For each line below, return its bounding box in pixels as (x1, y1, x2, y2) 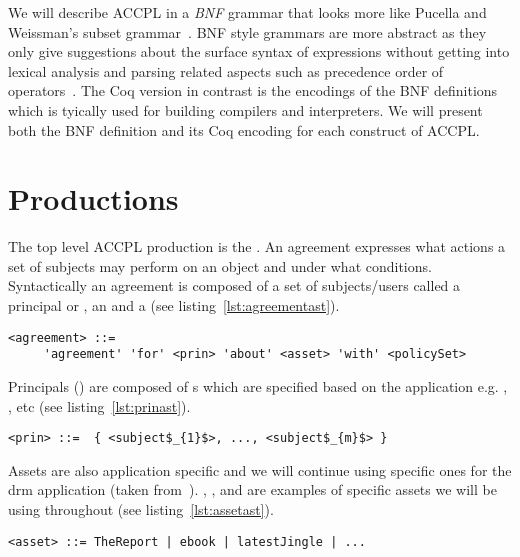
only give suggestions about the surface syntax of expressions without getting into (8, 41, 510, 62)
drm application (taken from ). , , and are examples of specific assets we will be (8, 479, 497, 500)
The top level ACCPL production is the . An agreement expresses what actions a (8, 236, 506, 257)
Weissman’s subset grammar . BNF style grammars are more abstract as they (8, 21, 487, 42)
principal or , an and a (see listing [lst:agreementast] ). (8, 295, 340, 316)
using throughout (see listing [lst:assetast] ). (8, 499, 274, 519)
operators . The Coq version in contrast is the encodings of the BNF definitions (8, 80, 498, 101)
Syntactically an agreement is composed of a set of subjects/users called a (8, 275, 461, 296)
